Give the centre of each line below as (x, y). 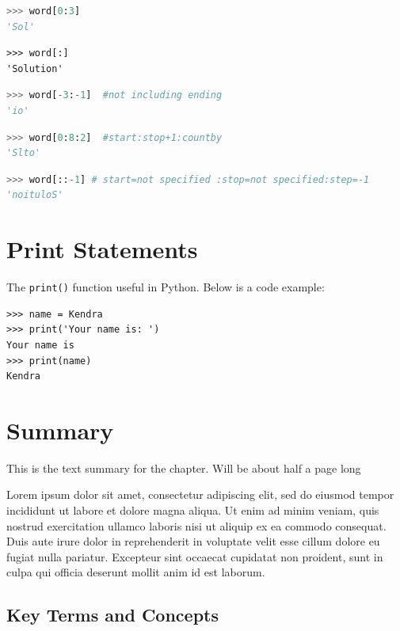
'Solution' (35, 68)
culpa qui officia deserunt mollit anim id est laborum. (136, 572)
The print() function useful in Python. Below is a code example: (166, 287)
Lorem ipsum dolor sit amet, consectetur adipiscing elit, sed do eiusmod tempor (200, 494)
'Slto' (23, 153)
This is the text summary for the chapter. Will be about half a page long (184, 468)
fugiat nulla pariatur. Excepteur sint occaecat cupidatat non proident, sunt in (195, 556)
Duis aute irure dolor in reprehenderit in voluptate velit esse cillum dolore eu (193, 541)
